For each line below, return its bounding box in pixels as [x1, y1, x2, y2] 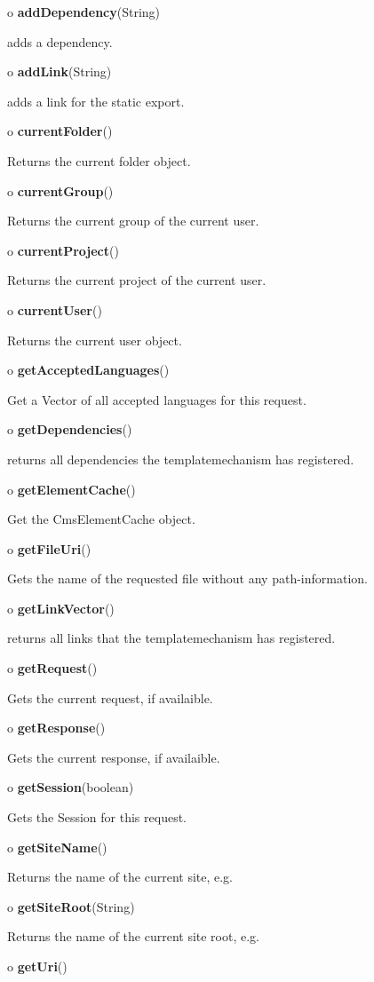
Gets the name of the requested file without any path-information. [7, 569, 368, 588]
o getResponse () [7, 718, 106, 737]
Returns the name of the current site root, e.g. [7, 927, 259, 946]
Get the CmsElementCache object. [7, 510, 195, 528]
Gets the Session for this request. [7, 808, 187, 827]
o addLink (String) [7, 62, 112, 81]
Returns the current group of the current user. [7, 211, 259, 230]
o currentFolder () [7, 122, 113, 140]
